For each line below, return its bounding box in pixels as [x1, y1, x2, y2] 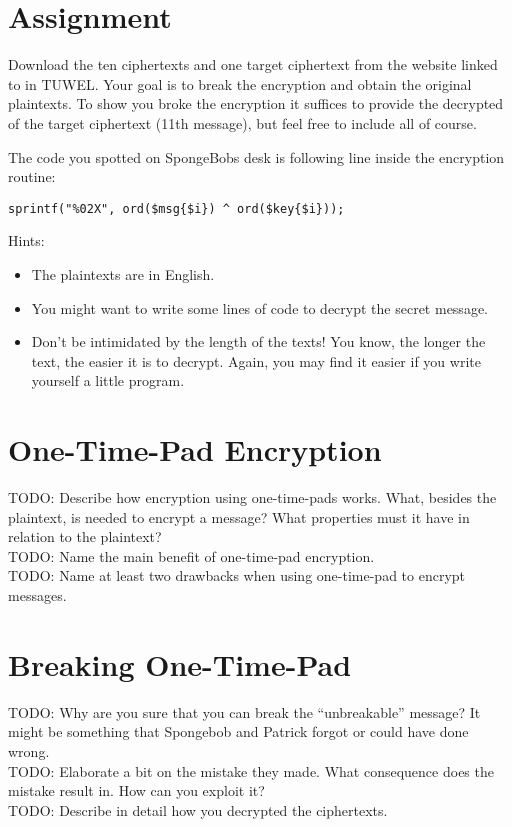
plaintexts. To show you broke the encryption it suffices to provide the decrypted [8, 93, 504, 114]
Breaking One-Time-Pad [8, 643, 352, 684]
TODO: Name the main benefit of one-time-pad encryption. [8, 545, 375, 566]
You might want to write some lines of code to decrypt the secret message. [31, 297, 488, 318]
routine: [8, 166, 56, 187]
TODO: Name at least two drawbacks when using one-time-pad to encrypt [8, 565, 466, 586]
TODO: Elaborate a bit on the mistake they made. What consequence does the [8, 760, 494, 781]
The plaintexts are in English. [31, 263, 215, 284]
